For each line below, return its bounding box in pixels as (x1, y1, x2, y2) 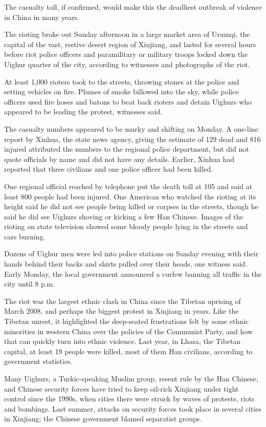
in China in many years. (4, 11, 80, 22)
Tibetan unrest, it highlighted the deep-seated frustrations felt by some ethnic (4, 316, 249, 327)
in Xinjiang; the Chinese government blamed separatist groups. (4, 413, 202, 424)
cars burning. (4, 231, 46, 241)
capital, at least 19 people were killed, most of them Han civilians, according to (4, 345, 253, 356)
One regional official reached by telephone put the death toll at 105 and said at (4, 180, 253, 191)
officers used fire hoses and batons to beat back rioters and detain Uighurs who (4, 96, 252, 107)
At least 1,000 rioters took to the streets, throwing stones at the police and (4, 76, 239, 87)
